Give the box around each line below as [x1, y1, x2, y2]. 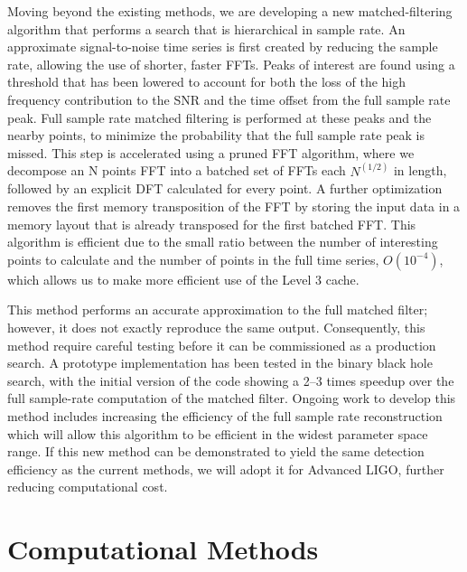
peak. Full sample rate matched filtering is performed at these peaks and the [7, 108, 432, 127]
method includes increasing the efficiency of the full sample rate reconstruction [7, 406, 443, 425]
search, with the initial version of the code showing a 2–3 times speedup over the [7, 370, 454, 389]
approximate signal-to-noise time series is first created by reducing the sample [7, 37, 438, 56]
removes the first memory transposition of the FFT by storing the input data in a [7, 196, 461, 215]
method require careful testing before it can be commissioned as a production [7, 335, 436, 354]
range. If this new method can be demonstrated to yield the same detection [7, 442, 425, 461]
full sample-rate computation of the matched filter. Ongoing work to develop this [7, 389, 456, 408]
